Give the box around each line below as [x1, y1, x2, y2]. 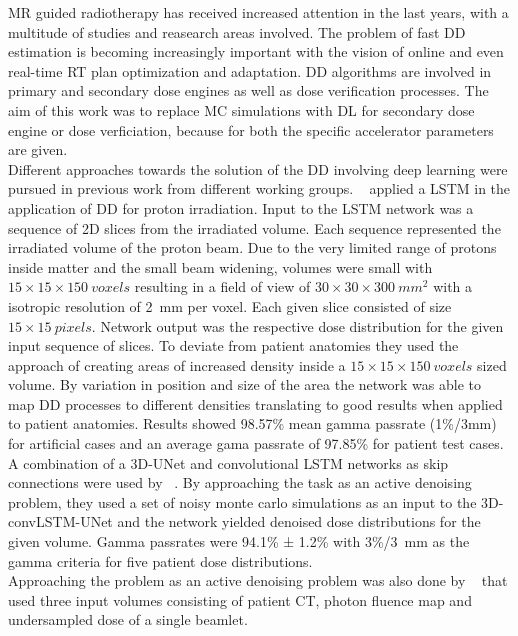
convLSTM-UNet [8, 511, 113, 532]
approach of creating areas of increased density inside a [8, 354, 346, 375]
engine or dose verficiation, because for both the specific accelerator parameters [8, 119, 494, 140]
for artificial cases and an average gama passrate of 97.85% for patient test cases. [8, 433, 504, 454]
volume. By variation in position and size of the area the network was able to [8, 374, 482, 395]
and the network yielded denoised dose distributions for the [117, 511, 481, 532]
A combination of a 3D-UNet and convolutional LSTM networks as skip [8, 452, 449, 473]
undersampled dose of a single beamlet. [8, 609, 248, 630]
